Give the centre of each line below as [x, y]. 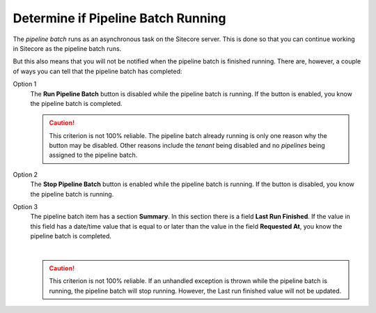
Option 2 [25, 174]
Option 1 [25, 84]
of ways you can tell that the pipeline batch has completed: [97, 71]
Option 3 [25, 207]
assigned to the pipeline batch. [93, 155]
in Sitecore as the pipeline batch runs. [67, 48]
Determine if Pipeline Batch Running [119, 18]
